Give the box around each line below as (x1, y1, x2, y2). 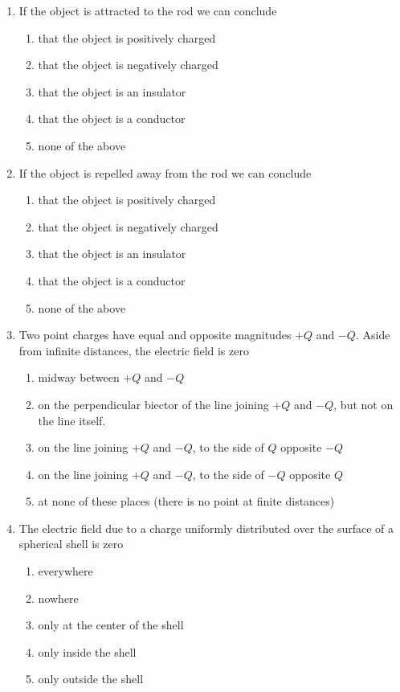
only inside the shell (38, 643, 137, 660)
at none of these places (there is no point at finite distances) (38, 493, 335, 510)
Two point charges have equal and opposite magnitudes (18, 326, 292, 343)
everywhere (38, 563, 93, 579)
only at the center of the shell (38, 616, 184, 633)
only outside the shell (38, 670, 144, 687)
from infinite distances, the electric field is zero (18, 342, 249, 358)
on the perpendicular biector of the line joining (38, 395, 269, 412)
